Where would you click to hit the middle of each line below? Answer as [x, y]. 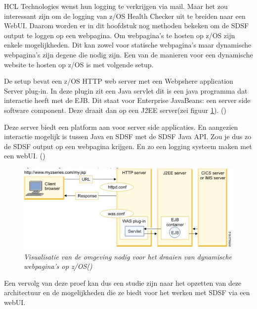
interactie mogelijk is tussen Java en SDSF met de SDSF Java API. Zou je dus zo [128, 136]
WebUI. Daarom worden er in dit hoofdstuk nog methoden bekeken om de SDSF [127, 26]
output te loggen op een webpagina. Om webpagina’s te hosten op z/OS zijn [120, 35]
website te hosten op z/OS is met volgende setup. [79, 64]
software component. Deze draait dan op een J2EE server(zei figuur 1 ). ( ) [115, 110]
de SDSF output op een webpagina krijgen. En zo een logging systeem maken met [128, 146]
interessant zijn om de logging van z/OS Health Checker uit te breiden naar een [125, 16]
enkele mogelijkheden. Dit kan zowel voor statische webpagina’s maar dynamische [128, 45]
